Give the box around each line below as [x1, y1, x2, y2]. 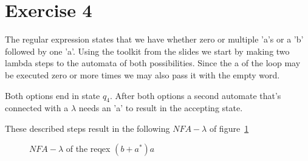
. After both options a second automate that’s [109, 89, 281, 101]
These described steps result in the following [5, 122, 170, 134]
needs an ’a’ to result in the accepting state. [78, 101, 243, 114]
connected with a [5, 101, 69, 114]
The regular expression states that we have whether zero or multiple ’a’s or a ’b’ [5, 33, 304, 46]
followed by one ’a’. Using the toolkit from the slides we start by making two [5, 44, 290, 57]
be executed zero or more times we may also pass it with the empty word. [5, 68, 280, 81]
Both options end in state [5, 89, 100, 101]
